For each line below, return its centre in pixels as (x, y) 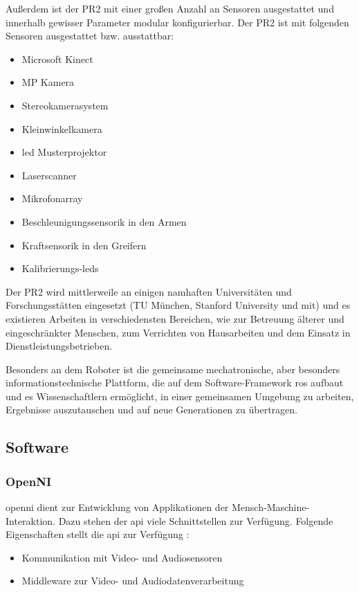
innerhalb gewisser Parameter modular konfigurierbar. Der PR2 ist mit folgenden (177, 22)
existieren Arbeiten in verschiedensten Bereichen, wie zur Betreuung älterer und (175, 318)
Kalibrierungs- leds (60, 268)
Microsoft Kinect (57, 59)
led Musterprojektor (64, 152)
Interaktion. (31, 520)
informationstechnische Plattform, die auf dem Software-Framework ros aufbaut (175, 383)
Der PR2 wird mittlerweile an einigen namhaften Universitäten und (149, 291)
